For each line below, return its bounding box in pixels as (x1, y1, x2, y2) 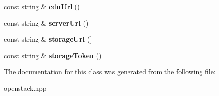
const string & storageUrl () (4, 34, 92, 44)
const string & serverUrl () (4, 17, 89, 28)
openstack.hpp (4, 82, 47, 93)
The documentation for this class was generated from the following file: (4, 66, 216, 77)
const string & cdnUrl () (4, 1, 80, 11)
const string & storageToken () (4, 50, 102, 60)
